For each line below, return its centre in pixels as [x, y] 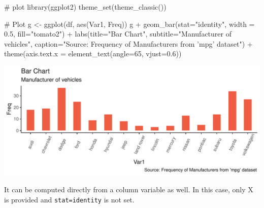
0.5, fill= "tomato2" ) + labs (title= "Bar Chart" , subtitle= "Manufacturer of [118, 34]
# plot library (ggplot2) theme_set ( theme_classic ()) [85, 7]
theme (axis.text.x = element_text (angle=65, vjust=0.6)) [93, 54]
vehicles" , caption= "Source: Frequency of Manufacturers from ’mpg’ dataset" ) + [128, 43]
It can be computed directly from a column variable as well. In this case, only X [129, 189]
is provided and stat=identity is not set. [69, 199]
